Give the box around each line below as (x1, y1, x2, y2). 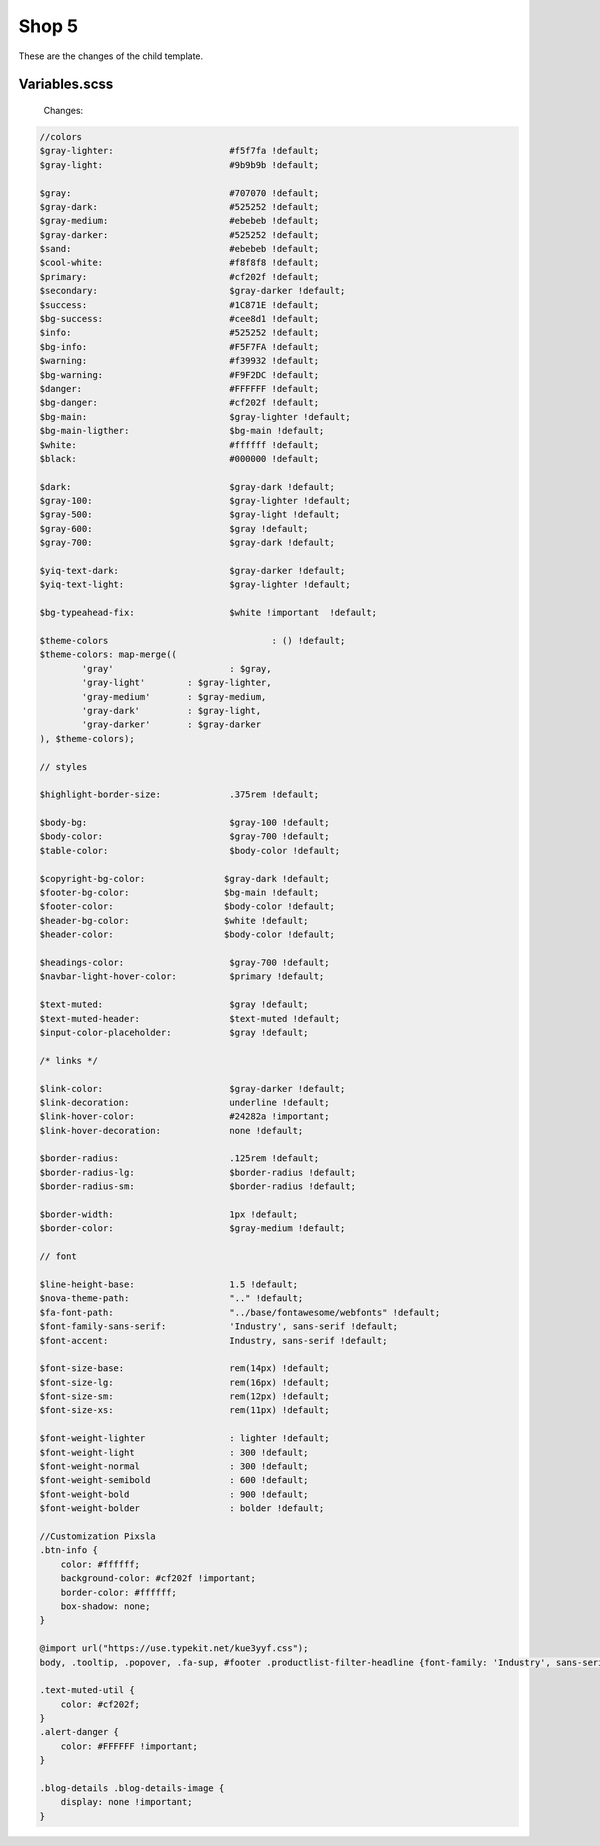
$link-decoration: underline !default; (39, 1096, 330, 1108)
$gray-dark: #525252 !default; (39, 201, 320, 212)
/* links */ (39, 1055, 99, 1066)
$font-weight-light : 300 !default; (39, 1446, 309, 1458)
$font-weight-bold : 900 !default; (39, 1488, 309, 1500)
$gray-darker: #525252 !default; (39, 229, 320, 240)
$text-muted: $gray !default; (39, 999, 309, 1010)
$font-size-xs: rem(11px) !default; (39, 1405, 330, 1416)
